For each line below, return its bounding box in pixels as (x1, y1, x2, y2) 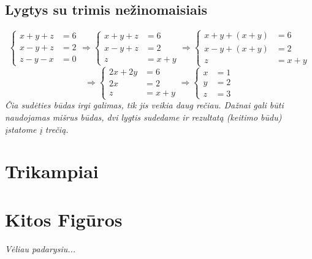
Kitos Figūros (5, 206, 123, 231)
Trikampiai (5, 159, 99, 184)
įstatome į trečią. (5, 122, 69, 135)
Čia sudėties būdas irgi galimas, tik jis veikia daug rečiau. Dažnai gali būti (5, 99, 284, 111)
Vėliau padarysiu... (5, 242, 76, 255)
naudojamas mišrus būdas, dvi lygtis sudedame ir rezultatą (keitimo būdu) (5, 110, 282, 123)
